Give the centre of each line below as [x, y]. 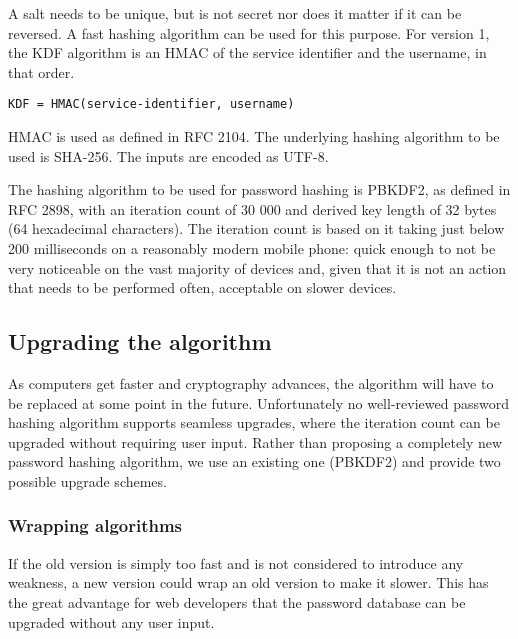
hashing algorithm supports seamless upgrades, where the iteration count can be [254, 422]
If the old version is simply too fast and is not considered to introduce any [236, 562]
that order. [41, 71]
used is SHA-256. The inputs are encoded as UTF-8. [168, 155]
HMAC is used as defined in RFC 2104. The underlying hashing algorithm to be [254, 136]
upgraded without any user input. [111, 621]
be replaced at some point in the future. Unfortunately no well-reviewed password [258, 402]
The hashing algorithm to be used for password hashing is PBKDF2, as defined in [259, 189]
